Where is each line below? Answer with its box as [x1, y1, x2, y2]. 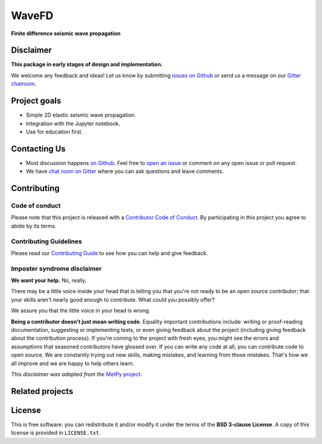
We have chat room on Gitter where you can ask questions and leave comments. [26, 167, 224, 175]
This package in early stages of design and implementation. [11, 61, 163, 68]
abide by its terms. [11, 222, 57, 229]
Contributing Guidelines [11, 237, 82, 246]
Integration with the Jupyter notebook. [26, 120, 120, 127]
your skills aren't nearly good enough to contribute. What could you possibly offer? [11, 296, 215, 303]
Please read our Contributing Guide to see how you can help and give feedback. [11, 249, 208, 256]
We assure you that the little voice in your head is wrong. [11, 307, 151, 314]
